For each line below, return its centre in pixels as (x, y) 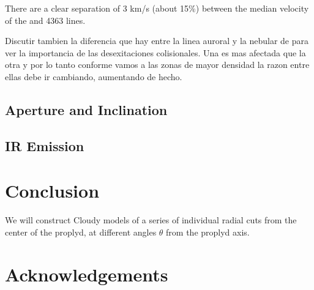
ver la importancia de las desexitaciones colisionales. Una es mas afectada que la (155, 52)
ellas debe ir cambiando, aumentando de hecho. (94, 76)
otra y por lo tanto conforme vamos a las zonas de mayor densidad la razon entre (157, 65)
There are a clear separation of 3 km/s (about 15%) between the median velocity (157, 8)
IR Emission (45, 145)
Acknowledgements (87, 274)
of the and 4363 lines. (45, 20)
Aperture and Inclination (86, 109)
